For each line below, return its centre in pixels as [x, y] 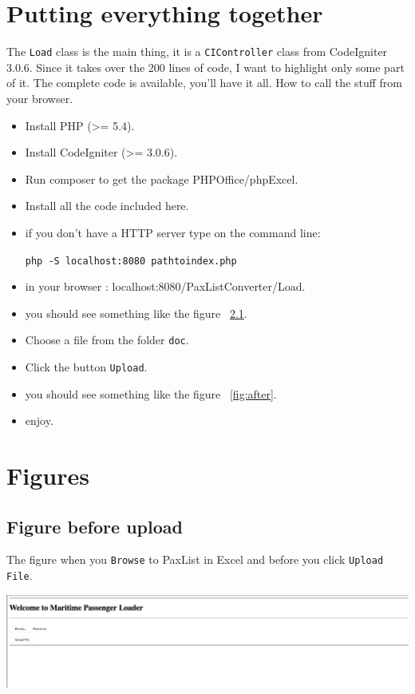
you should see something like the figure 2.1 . [136, 313]
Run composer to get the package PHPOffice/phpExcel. [162, 178]
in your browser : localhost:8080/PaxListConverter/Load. [165, 286]
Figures [48, 476]
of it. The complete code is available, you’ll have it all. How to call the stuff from [204, 83]
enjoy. [39, 420]
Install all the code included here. [107, 206]
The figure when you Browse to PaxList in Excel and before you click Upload [195, 559]
